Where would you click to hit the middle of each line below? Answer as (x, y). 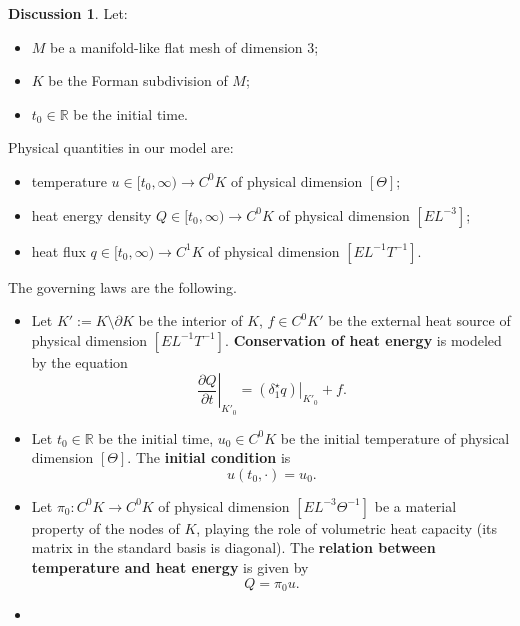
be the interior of (190, 320)
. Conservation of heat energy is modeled (363, 339)
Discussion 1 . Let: (68, 13)
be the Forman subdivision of (138, 80)
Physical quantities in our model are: (121, 147)
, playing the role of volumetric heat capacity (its (347, 527)
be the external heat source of (419, 320)
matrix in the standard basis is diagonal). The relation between (233, 547)
